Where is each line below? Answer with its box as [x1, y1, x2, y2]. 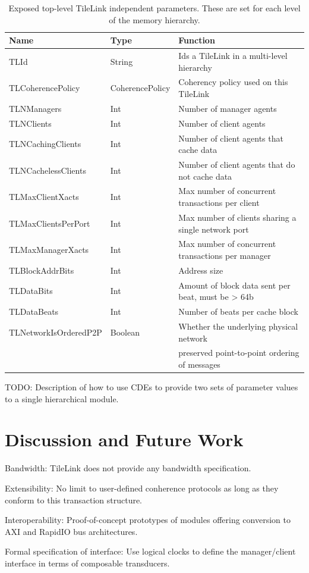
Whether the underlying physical [178, 320, 298, 332]
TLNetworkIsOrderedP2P [9, 325, 102, 338]
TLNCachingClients [9, 137, 81, 150]
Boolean [110, 325, 140, 338]
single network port [178, 223, 249, 235]
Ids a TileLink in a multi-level [178, 49, 288, 62]
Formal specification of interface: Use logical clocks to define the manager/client [5, 545, 296, 558]
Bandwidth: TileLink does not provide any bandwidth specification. [5, 462, 251, 474]
